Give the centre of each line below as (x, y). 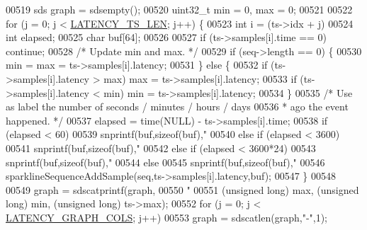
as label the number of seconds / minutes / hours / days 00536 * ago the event (177, 107)
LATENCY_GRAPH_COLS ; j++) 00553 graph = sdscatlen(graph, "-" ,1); (167, 217)
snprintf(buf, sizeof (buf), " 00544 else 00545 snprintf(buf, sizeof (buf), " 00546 (165, 162)
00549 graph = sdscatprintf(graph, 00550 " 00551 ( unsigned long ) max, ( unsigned (182, 189)
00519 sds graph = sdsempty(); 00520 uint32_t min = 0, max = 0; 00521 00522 (179, 9)
